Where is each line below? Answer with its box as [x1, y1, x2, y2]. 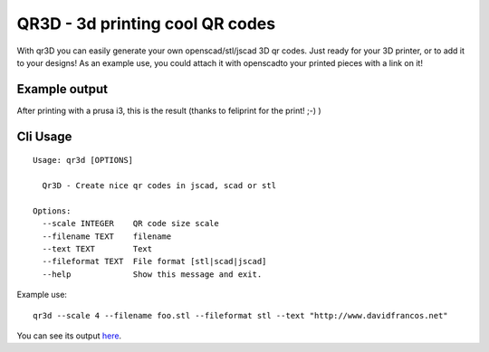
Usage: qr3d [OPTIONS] [33, 155, 134, 166]
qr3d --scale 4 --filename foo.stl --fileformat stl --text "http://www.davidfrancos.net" [33, 310, 448, 320]
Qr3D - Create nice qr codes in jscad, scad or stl [42, 181, 276, 191]
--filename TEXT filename [42, 231, 172, 242]
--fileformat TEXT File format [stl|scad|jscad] [42, 256, 267, 267]
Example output [16, 81, 109, 97]
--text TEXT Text [42, 243, 153, 253]
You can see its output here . [16, 330, 122, 341]
